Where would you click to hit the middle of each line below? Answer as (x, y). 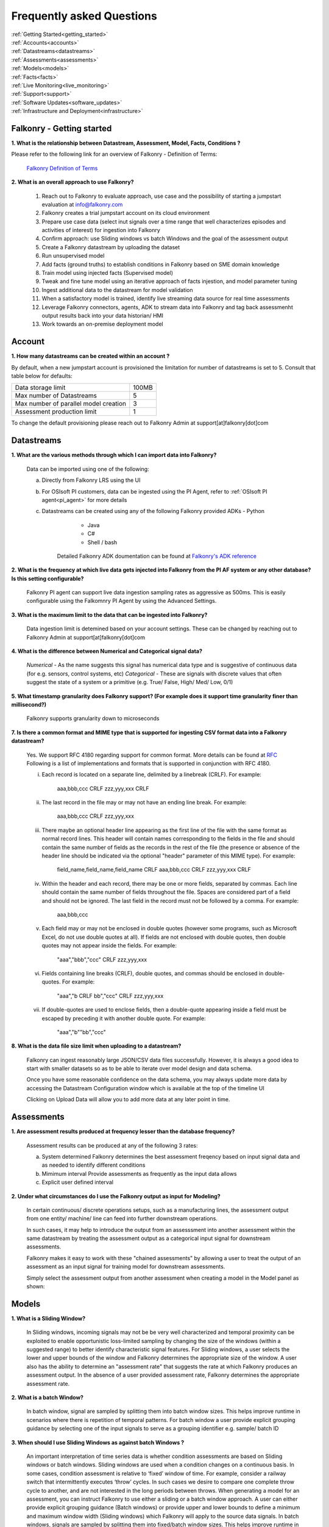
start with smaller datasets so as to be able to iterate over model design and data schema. (139, 1068)
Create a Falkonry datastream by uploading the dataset (111, 247)
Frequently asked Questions (84, 16)
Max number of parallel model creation (71, 404)
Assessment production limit (56, 412)
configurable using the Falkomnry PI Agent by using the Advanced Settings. (122, 601)
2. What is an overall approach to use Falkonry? (73, 182)
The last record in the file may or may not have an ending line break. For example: (144, 803)
